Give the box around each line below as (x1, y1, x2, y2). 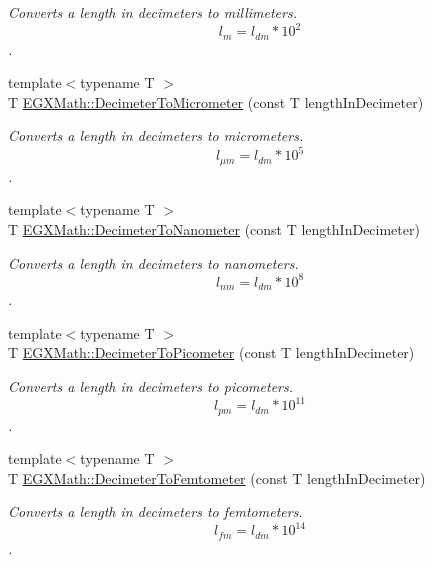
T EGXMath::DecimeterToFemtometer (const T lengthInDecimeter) (8, 467, 426, 488)
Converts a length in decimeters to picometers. (8, 375, 294, 396)
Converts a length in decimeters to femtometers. (8, 501, 303, 522)
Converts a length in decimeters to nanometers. (8, 252, 299, 273)
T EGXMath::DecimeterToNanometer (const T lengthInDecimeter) (8, 219, 420, 240)
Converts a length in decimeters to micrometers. (8, 125, 304, 146)
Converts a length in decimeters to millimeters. (8, 2, 297, 22)
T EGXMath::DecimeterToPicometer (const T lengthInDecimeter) (8, 342, 415, 363)
